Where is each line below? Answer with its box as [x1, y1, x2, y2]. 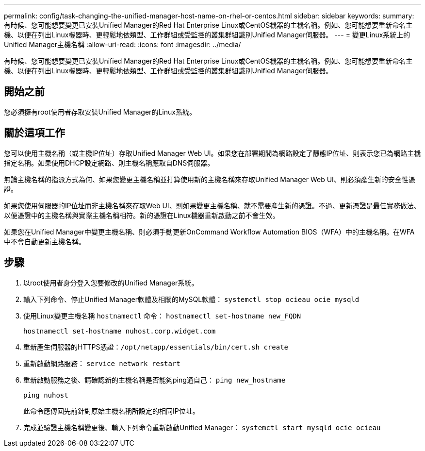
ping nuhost [23, 391, 68, 399]
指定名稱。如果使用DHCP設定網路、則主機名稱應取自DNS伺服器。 [4, 158, 214, 167]
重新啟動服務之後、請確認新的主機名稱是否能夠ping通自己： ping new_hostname [23, 375, 286, 384]
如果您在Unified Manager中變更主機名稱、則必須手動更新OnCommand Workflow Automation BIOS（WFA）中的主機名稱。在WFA [4, 227, 415, 236]
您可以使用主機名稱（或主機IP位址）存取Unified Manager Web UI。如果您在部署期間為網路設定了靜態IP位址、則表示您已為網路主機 [4, 149, 421, 157]
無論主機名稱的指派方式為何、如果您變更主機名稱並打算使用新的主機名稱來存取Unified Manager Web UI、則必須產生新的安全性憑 [4, 175, 415, 184]
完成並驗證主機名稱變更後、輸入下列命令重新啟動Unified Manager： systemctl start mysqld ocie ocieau [23, 423, 381, 432]
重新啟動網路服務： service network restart [23, 359, 180, 367]
